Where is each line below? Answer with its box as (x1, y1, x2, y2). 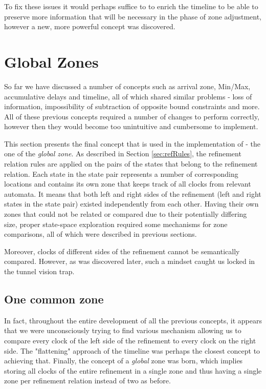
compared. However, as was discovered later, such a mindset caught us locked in (4, 256, 255, 267)
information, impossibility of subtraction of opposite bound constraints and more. (4, 101, 260, 112)
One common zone (4, 291, 104, 306)
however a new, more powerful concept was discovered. (4, 21, 175, 32)
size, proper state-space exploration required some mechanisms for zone (4, 218, 228, 229)
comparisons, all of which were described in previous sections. (4, 229, 197, 239)
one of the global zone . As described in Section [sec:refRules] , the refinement (4, 148, 241, 159)
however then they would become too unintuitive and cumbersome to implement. (4, 121, 258, 132)
